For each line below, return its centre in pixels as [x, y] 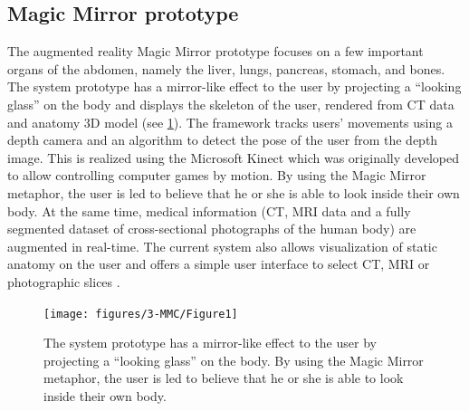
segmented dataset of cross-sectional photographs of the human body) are [212, 229]
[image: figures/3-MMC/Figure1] [141, 314]
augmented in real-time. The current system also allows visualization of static [222, 246]
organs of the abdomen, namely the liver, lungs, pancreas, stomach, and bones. [226, 68]
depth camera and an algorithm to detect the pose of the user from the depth [223, 140]
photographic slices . [64, 281]
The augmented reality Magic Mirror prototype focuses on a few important [215, 51]
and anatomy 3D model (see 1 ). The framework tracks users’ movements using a [230, 122]
